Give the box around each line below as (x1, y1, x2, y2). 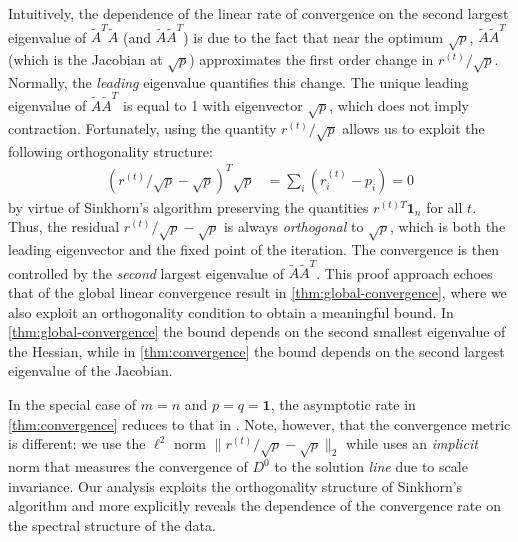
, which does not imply (329, 95, 469, 116)
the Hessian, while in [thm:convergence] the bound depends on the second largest (8, 340, 505, 361)
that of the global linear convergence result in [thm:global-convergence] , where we (8, 282, 507, 303)
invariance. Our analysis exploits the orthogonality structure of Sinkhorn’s (8, 475, 463, 496)
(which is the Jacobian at (8, 49, 163, 70)
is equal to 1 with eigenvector (123, 95, 303, 116)
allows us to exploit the (342, 117, 485, 138)
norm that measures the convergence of (8, 456, 248, 476)
